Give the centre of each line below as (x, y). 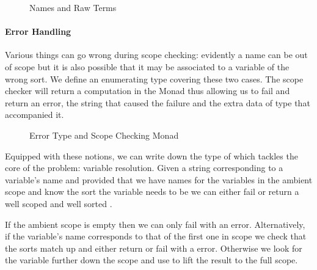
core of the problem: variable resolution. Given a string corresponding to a (144, 168)
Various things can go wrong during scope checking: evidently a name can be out (156, 55)
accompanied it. (35, 115)
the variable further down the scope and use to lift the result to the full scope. (151, 260)
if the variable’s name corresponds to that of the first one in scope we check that (156, 236)
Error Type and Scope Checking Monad (104, 135)
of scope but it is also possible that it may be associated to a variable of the (147, 66)
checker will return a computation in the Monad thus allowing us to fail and (148, 91)
